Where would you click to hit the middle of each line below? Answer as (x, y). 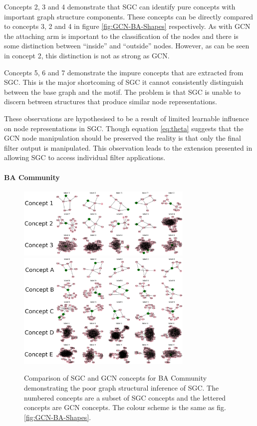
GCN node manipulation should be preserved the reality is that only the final (123, 138)
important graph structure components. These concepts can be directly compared (129, 16)
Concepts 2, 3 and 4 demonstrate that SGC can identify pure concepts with (120, 6)
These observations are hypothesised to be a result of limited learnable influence (127, 118)
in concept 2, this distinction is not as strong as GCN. (87, 55)
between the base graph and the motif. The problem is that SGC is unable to (123, 92)
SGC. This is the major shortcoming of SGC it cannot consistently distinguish (124, 82)
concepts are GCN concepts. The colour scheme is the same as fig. (125, 407)
